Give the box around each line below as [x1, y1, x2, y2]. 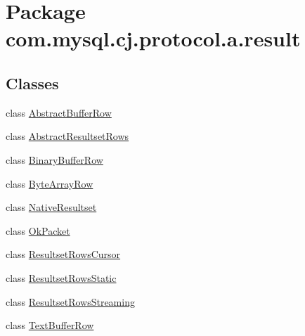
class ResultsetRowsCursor [6, 247, 121, 261]
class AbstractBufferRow [6, 105, 112, 119]
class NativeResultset [6, 200, 97, 214]
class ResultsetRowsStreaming [6, 294, 135, 309]
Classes [6, 72, 59, 93]
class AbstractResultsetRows [6, 129, 129, 143]
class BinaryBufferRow [6, 152, 103, 167]
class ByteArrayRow [6, 176, 93, 190]
